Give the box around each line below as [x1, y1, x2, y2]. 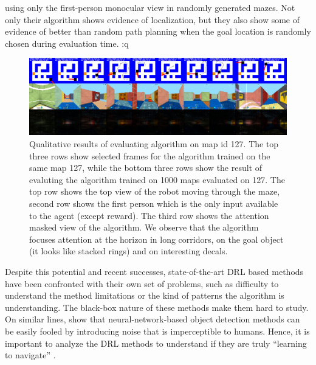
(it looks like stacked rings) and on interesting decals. [29, 245, 228, 257]
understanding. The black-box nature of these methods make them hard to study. [5, 301, 309, 313]
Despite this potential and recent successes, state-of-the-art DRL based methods [5, 265, 304, 278]
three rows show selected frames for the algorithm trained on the [29, 149, 270, 162]
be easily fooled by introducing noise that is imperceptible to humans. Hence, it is [5, 324, 310, 337]
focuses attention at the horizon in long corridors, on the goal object [29, 232, 284, 245]
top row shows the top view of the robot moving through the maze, [29, 185, 280, 198]
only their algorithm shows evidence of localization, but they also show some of [5, 13, 300, 26]
